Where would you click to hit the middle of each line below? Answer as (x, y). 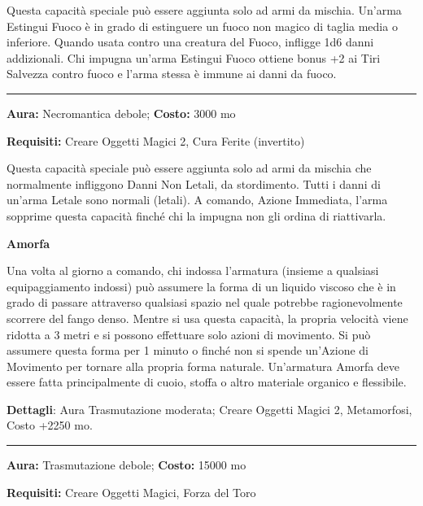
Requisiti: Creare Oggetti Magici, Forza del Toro (131, 492)
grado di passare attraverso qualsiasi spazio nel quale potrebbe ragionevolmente (205, 302)
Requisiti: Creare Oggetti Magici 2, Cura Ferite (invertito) (156, 140)
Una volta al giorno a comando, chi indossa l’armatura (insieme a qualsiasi (193, 270)
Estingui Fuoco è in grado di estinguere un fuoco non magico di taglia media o (202, 26)
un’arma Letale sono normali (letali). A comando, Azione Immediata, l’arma (197, 200)
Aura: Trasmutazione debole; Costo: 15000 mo (126, 465)
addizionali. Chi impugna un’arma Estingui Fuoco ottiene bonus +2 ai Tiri (194, 57)
